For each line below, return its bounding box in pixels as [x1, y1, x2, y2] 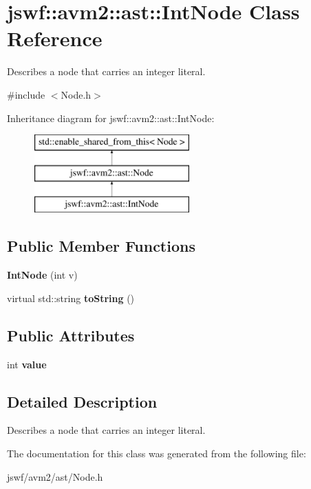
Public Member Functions [7, 235, 195, 257]
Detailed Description [7, 390, 158, 412]
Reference [7, 24, 103, 52]
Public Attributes [7, 324, 135, 346]
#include [7, 87, 45, 101]
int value [7, 357, 47, 371]
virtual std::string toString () [7, 290, 135, 305]
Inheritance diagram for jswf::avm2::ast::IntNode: [7, 110, 215, 125]
